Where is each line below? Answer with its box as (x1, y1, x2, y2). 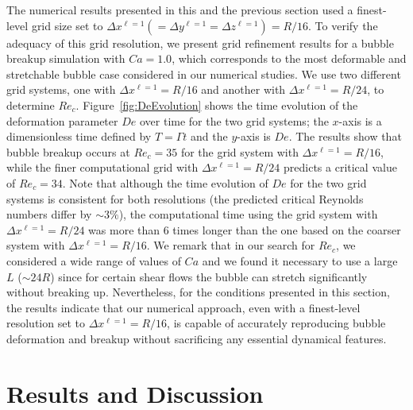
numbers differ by (6, 206, 92, 222)
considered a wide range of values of (6, 252, 181, 269)
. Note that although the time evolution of (62, 174, 268, 191)
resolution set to (6, 315, 85, 331)
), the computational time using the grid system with (118, 206, 378, 222)
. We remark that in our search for (146, 237, 315, 253)
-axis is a (338, 112, 382, 129)
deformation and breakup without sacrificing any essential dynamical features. (6, 330, 387, 346)
